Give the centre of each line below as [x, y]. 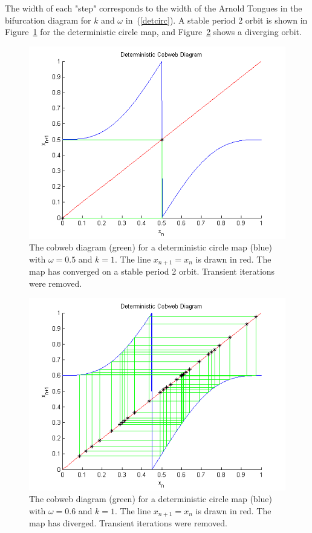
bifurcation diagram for [48, 20]
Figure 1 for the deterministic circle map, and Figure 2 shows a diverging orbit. [153, 32]
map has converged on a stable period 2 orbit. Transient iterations [152, 271]
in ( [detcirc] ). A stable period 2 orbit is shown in [216, 20]
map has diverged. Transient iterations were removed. [128, 523]
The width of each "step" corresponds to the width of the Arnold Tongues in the [154, 8]
